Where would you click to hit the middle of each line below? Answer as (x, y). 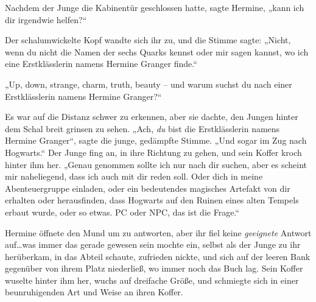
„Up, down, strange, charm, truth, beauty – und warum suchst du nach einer (149, 84)
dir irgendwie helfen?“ (46, 19)
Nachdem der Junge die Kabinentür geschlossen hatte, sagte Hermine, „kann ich (155, 7)
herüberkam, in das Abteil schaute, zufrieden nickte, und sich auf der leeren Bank (158, 256)
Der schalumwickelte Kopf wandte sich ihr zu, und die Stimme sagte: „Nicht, (148, 40)
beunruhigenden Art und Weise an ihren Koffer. (94, 292)
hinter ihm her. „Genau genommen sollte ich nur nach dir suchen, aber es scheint (156, 164)
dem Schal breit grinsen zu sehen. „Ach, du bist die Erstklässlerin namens (142, 128)
